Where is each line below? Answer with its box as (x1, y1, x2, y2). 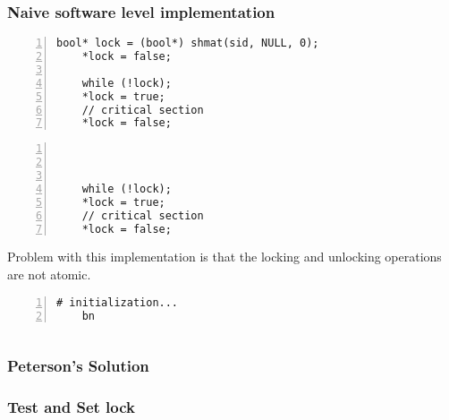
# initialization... (56, 296, 179, 309)
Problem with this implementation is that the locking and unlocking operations (7, 247, 442, 266)
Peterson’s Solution (7, 355, 149, 377)
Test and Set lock (7, 396, 136, 418)
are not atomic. (7, 265, 91, 284)
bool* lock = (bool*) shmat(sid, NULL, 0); (56, 37, 319, 50)
